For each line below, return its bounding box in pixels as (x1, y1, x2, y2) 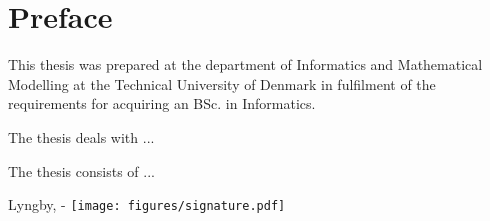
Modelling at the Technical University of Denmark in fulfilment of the (8, 73, 436, 94)
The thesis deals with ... (8, 126, 155, 147)
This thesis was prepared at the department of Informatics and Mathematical (8, 54, 483, 75)
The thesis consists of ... (8, 160, 155, 181)
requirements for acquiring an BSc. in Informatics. (8, 93, 316, 114)
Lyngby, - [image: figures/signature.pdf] (8, 194, 286, 215)
